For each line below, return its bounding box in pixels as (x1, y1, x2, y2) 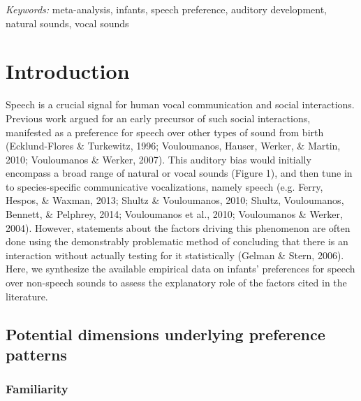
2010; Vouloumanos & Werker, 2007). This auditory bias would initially (6, 152, 311, 166)
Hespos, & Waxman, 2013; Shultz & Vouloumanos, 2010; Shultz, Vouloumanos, (6, 193, 344, 207)
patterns (6, 344, 67, 365)
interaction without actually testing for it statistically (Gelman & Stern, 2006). (6, 247, 344, 262)
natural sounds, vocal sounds (6, 15, 129, 30)
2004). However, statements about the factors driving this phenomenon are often (6, 220, 351, 235)
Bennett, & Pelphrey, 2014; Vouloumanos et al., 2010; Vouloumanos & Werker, (6, 207, 343, 221)
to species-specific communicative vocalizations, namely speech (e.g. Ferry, (6, 179, 323, 194)
